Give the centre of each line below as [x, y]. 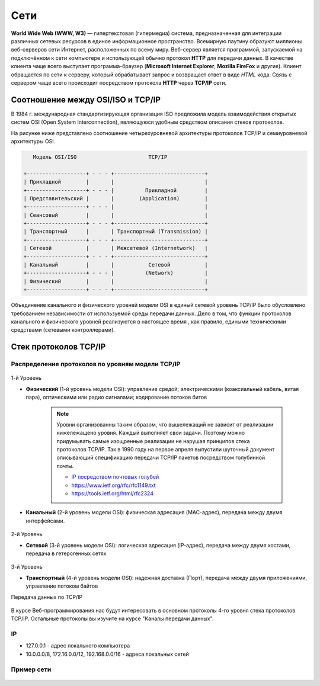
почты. [65, 466]
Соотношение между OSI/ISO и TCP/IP [86, 100]
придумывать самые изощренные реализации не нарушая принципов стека [153, 441]
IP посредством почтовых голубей [115, 477]
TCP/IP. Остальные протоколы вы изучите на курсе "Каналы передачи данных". [112, 618]
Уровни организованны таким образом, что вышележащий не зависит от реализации [165, 424]
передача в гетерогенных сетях [66, 553]
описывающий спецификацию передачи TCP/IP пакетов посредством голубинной [161, 458]
